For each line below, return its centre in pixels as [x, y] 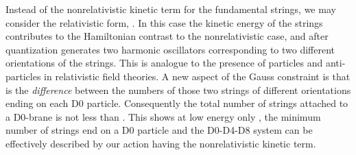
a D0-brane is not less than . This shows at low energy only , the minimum [163, 116]
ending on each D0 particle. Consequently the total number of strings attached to [177, 103]
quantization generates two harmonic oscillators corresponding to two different [170, 49]
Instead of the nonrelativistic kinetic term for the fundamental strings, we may [171, 9]
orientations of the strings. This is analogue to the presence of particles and [164, 63]
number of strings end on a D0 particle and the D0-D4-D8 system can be [159, 130]
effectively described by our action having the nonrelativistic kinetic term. [161, 143]
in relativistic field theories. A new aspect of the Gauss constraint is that [197, 76]
